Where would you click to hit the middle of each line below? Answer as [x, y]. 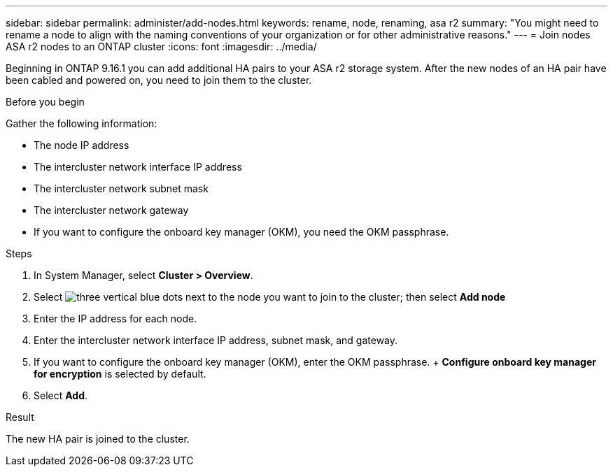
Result [20, 417]
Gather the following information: [82, 123]
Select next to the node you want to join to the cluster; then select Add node [270, 297]
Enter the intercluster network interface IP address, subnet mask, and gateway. [216, 340]
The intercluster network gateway [111, 210]
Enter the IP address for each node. [115, 319]
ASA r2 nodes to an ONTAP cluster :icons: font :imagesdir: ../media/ [161, 47]
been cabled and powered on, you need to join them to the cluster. [159, 80]
